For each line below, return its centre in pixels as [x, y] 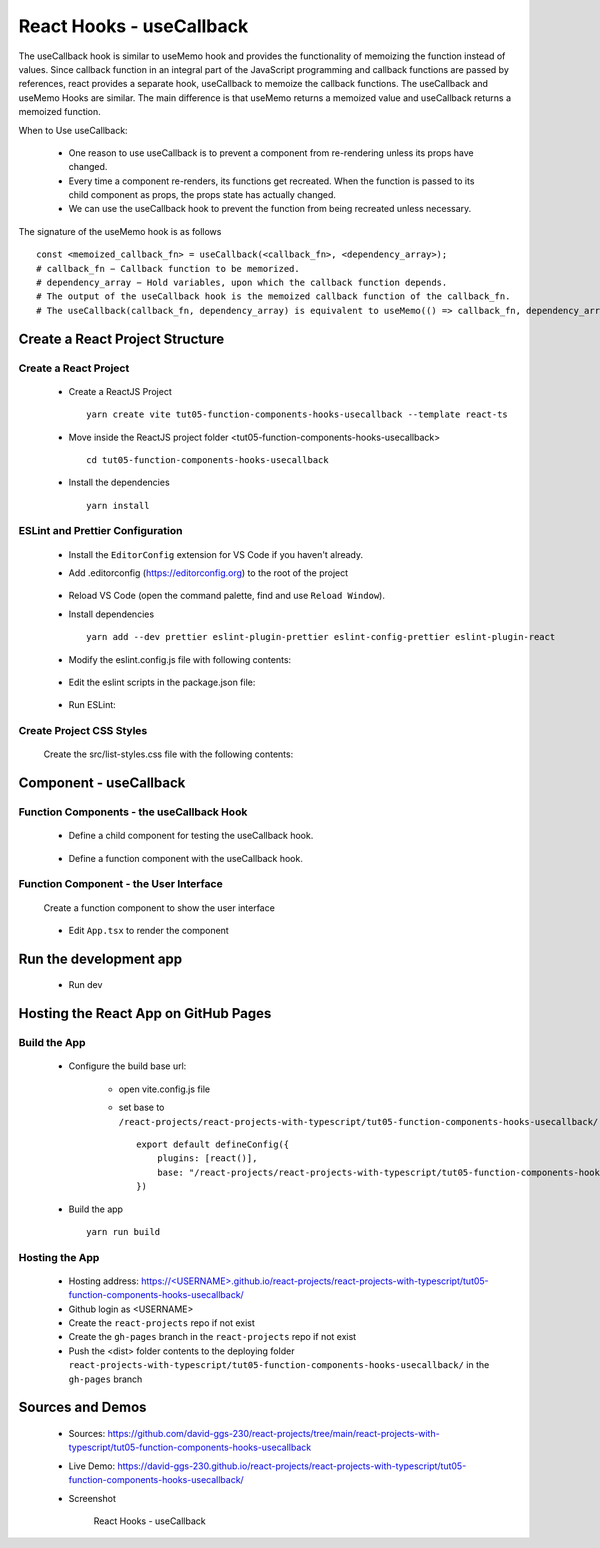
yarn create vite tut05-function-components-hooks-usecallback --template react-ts [297, 414]
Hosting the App [59, 1257]
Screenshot [92, 1498]
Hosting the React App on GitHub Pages [145, 1013]
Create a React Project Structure [121, 338]
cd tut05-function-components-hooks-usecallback [207, 459]
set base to [141, 1107]
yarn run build [123, 1231]
